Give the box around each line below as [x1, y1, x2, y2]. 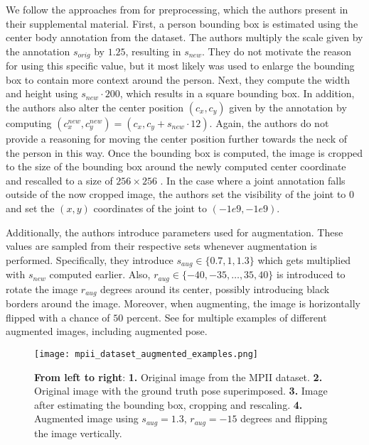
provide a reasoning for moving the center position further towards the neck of [6, 131, 348, 146]
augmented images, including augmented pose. [6, 324, 208, 339]
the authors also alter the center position [6, 100, 184, 115]
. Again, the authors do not [209, 116, 329, 131]
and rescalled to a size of [6, 172, 113, 187]
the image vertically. [34, 425, 122, 440]
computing [6, 116, 52, 131]
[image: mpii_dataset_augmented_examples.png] [34, 348, 258, 359]
